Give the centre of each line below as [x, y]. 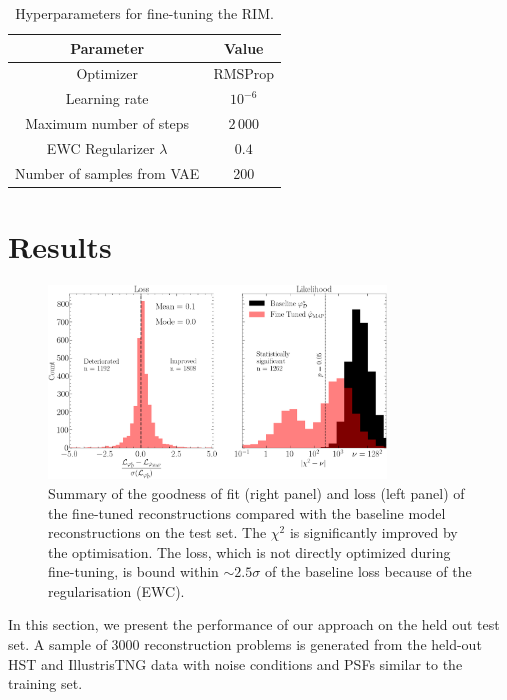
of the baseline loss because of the [368, 571]
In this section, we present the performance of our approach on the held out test [254, 624]
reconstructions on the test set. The [157, 532]
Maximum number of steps [107, 123]
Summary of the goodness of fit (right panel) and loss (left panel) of [256, 492]
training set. [45, 683]
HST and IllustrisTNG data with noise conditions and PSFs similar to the [235, 663]
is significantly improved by [373, 532]
